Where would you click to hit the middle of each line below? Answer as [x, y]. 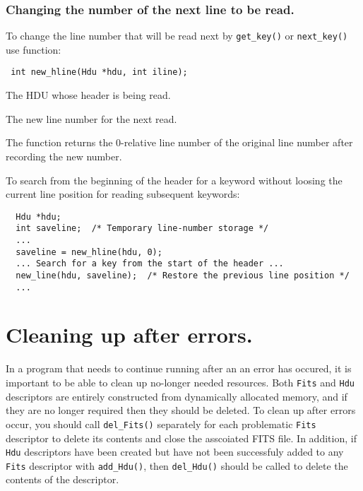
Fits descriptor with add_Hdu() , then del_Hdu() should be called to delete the [177, 465]
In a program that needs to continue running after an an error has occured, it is [179, 368]
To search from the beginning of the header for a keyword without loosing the [174, 180]
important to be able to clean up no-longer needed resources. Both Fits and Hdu [180, 382]
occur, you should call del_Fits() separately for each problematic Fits [161, 424]
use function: [34, 49]
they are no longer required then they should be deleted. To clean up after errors [181, 410]
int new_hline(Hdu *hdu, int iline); [99, 72]
